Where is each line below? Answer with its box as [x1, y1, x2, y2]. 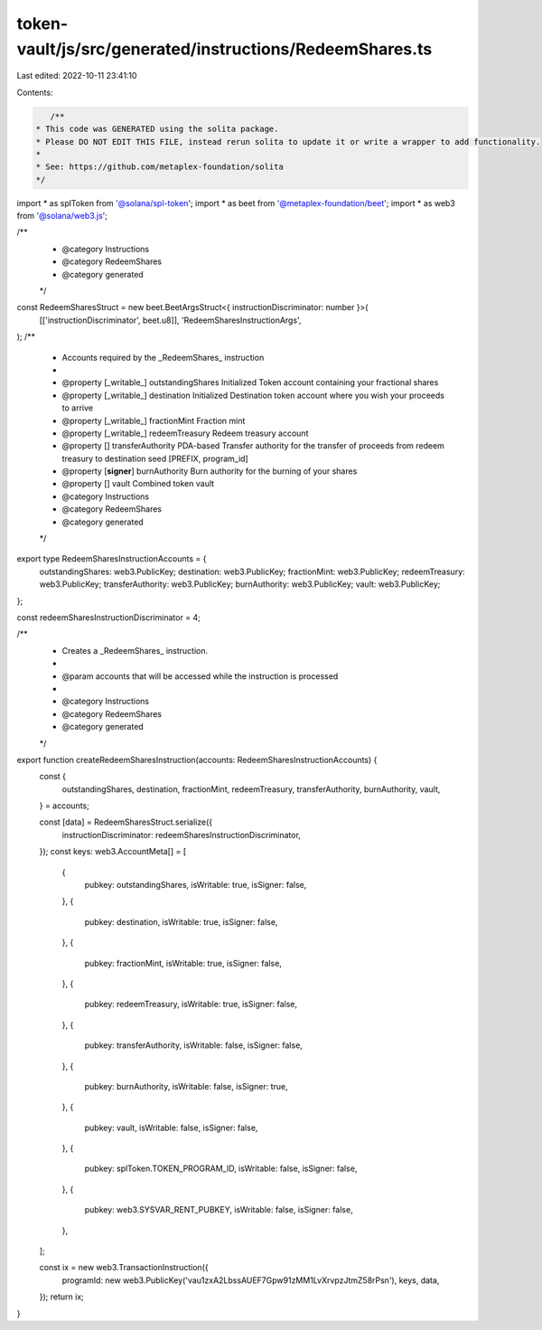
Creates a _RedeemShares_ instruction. [61, 645, 209, 656]
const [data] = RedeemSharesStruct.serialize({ [39, 816, 213, 827]
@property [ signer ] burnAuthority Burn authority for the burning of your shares [61, 466, 358, 476]
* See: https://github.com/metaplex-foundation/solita [35, 162, 284, 172]
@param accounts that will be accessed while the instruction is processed [61, 670, 339, 682]
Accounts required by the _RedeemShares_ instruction [61, 352, 265, 363]
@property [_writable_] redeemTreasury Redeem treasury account [61, 428, 309, 439]
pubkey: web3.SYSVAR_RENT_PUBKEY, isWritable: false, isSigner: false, [84, 1204, 353, 1215]
